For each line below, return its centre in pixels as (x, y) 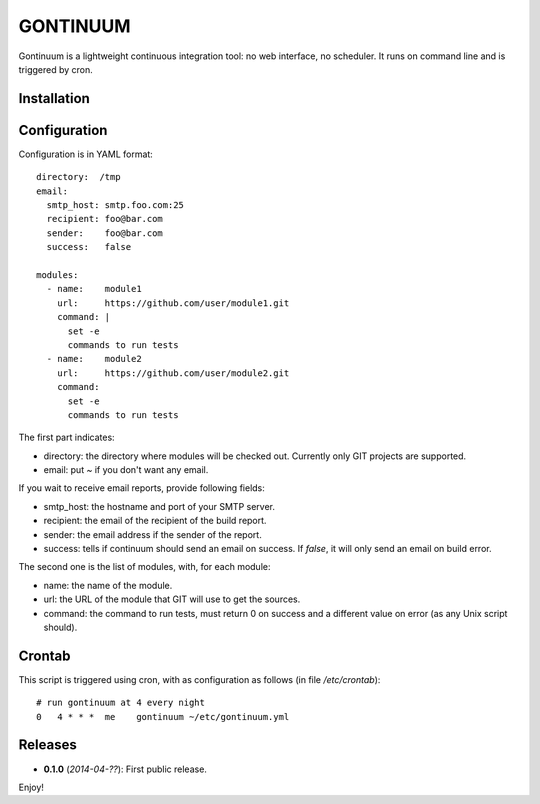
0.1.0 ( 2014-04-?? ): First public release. (125, 769)
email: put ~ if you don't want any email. (126, 470)
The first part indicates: (66, 437)
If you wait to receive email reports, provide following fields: (141, 488)
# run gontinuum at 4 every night (120, 703)
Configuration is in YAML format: (86, 154)
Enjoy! (31, 787)
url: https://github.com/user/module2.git (173, 373)
